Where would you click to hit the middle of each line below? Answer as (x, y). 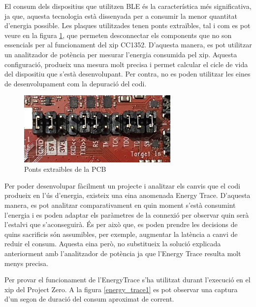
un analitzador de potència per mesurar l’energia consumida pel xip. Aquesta (121, 54)
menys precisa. (26, 263)
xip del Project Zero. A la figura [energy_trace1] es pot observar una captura (121, 289)
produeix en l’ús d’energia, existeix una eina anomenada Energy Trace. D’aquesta (128, 195)
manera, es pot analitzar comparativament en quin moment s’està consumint (120, 205)
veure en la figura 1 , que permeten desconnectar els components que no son (118, 35)
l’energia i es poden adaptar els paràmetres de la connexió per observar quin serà (127, 214)
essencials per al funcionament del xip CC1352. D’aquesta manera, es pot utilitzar (128, 45)
